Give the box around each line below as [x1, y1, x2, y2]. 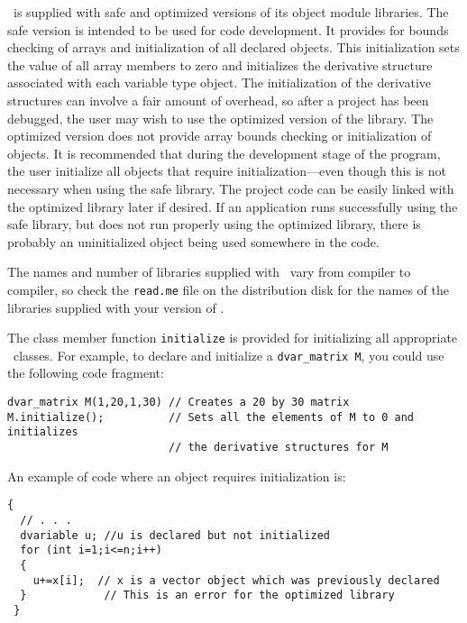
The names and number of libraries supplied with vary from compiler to [7, 262, 411, 281]
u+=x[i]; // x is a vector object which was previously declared [32, 573, 440, 587]
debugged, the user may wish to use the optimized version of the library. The [7, 108, 434, 127]
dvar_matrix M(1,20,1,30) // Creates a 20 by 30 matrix [7, 396, 350, 409]
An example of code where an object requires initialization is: [7, 466, 346, 485]
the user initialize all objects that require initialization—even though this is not [7, 161, 446, 180]
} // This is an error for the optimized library [20, 589, 395, 602]
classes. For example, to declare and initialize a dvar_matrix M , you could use [13, 345, 444, 364]
